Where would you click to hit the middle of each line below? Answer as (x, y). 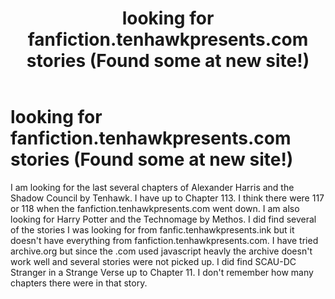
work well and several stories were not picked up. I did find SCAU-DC (153, 261)
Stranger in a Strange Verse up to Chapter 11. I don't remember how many (162, 272)
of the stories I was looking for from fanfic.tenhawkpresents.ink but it (152, 229)
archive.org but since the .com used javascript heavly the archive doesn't (161, 251)
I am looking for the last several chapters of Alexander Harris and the (152, 187)
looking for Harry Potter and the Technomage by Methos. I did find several (163, 219)
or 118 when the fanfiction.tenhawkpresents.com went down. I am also (155, 208)
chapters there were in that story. (79, 283)
